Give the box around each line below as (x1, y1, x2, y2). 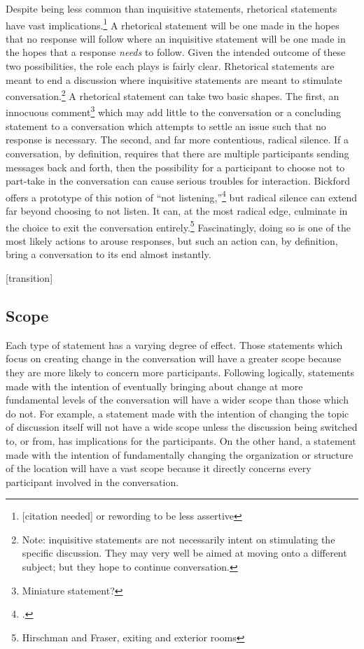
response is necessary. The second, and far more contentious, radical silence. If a (6, 132, 349, 147)
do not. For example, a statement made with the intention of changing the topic (6, 406, 349, 420)
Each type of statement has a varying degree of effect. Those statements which (6, 337, 343, 352)
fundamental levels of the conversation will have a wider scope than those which (6, 392, 349, 407)
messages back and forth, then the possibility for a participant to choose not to (6, 159, 345, 174)
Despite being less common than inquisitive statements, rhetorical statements (6, 1, 337, 15)
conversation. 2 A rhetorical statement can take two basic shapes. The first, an (6, 87, 339, 103)
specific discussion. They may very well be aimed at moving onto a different (22, 545, 347, 560)
